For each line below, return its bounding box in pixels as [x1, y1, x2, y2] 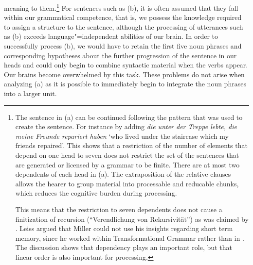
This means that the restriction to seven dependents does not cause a [15, 204, 222, 214]
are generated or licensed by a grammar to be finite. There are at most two [15, 159, 240, 169]
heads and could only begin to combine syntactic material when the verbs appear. [4, 60, 248, 70]
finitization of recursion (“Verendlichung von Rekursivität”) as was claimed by [15, 214, 249, 224]
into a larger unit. [4, 88, 57, 98]
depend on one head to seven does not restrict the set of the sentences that [15, 149, 239, 160]
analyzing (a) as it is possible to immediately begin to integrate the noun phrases [4, 79, 246, 89]
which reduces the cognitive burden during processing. [15, 188, 177, 198]
